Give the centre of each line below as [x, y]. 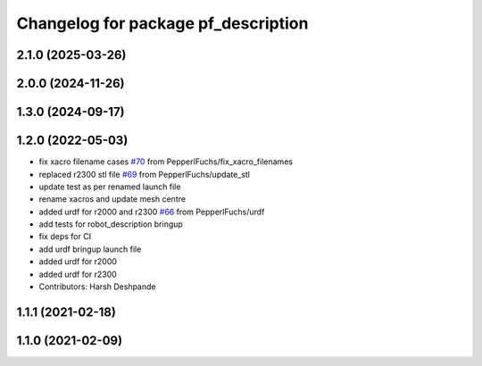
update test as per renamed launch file [110, 187]
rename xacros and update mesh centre [112, 199]
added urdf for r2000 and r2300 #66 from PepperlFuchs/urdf [152, 212]
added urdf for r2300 [78, 274]
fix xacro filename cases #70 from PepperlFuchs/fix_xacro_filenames [166, 162]
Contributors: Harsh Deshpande [97, 287]
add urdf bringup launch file [90, 249]
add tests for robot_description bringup [111, 224]
